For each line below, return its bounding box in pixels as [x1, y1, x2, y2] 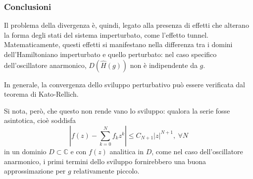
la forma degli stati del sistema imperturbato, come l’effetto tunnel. [4, 29, 208, 40]
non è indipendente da [130, 60, 198, 70]
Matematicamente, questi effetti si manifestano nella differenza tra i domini [4, 39, 233, 50]
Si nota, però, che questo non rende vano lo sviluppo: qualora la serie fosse [4, 105, 230, 116]
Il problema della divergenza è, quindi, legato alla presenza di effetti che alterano [4, 20, 249, 30]
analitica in [109, 146, 144, 156]
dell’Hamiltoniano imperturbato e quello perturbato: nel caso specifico [4, 49, 217, 59]
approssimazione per [4, 166, 66, 176]
